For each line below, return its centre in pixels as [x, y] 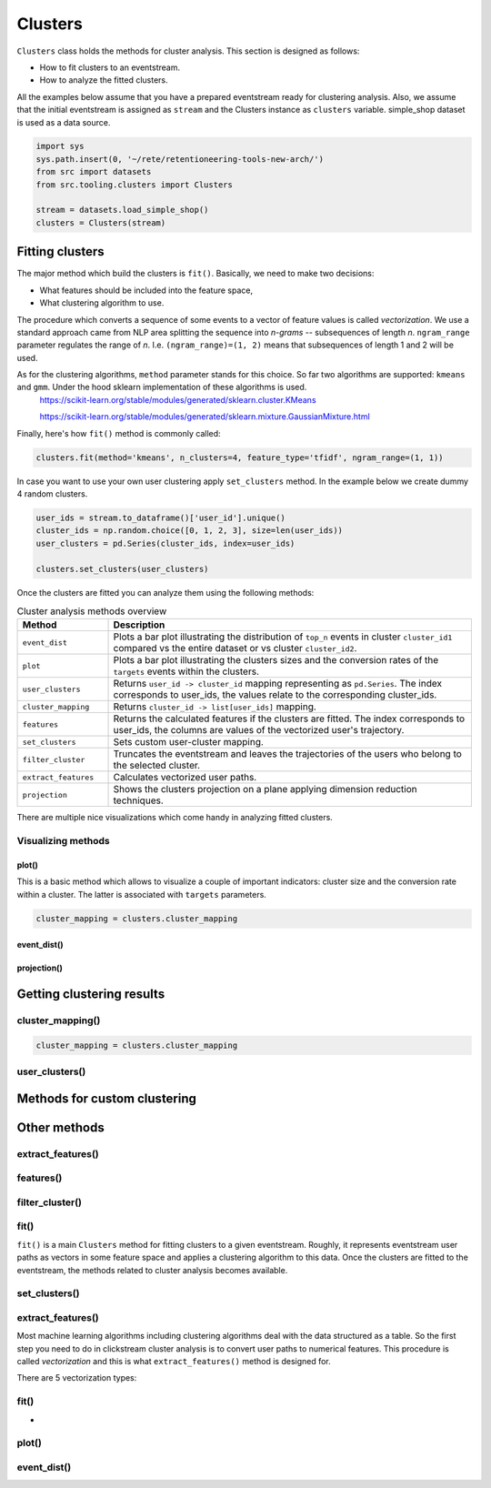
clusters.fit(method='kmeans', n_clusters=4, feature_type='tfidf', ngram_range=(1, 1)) [240, 457]
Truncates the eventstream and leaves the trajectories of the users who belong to [288, 754]
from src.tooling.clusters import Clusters [135, 185]
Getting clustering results [91, 995]
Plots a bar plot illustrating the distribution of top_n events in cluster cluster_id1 [283, 637]
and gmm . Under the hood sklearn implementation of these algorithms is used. [162, 387]
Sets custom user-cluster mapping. [188, 742]
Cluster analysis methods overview [92, 611]
